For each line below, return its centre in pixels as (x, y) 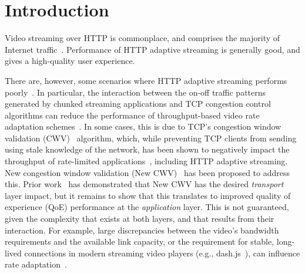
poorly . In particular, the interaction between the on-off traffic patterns (135, 92)
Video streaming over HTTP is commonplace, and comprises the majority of (143, 38)
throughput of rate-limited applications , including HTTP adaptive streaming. (146, 161)
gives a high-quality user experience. (70, 61)
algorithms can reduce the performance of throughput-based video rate (132, 115)
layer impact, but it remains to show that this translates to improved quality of (148, 195)
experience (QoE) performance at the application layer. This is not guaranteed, (147, 207)
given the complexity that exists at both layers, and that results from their (140, 219)
